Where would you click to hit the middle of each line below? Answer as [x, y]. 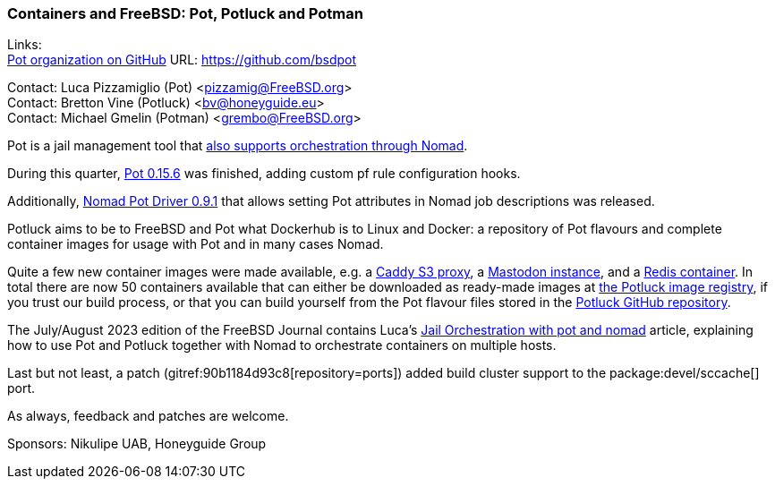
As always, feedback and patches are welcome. [148, 416]
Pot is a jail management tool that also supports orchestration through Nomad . [238, 146]
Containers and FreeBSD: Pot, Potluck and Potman [185, 13]
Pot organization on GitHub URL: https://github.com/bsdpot [182, 60]
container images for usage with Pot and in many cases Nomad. [196, 244]
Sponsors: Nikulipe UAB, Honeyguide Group [137, 444]
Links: [25, 45]
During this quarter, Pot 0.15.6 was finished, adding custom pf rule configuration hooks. [264, 174]
